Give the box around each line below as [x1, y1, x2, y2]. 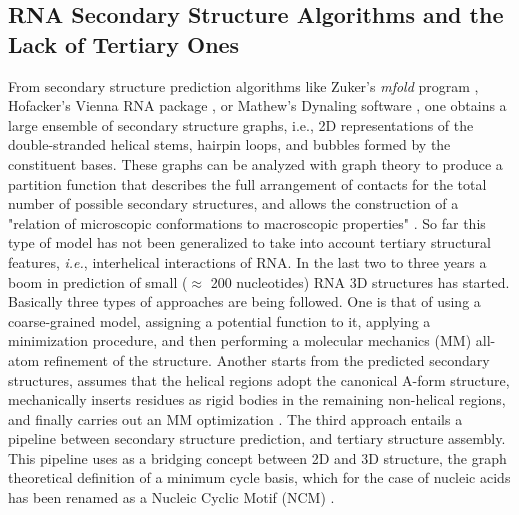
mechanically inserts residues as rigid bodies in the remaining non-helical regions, [8, 389, 506, 410]
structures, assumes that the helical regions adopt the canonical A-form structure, [8, 369, 510, 390]
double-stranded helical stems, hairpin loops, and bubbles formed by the [8, 134, 451, 155]
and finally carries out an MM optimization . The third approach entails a [8, 408, 463, 429]
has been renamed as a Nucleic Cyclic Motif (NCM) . [8, 487, 335, 508]
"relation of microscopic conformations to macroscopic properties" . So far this [8, 212, 486, 233]
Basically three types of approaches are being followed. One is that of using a [8, 291, 481, 312]
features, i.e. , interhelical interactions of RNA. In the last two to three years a [8, 251, 487, 272]
